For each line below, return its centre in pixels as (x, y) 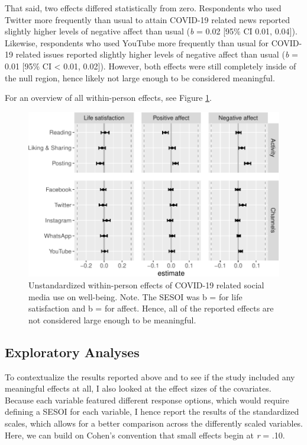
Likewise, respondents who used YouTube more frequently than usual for (137, 42)
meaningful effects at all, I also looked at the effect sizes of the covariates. (138, 388)
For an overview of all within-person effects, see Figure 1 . (108, 98)
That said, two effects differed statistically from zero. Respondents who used (143, 8)
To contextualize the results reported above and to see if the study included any (150, 376)
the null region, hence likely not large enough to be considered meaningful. (140, 77)
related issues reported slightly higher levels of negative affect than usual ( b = (157, 54)
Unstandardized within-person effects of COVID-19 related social (146, 285)
